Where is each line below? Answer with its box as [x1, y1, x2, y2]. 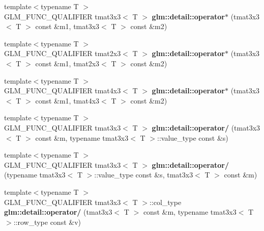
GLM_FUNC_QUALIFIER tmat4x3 [4, 85, 121, 96]
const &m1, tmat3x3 [35, 21, 100, 32]
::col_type [149, 196, 182, 207]
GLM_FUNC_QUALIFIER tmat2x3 [4, 48, 121, 59]
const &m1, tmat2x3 [35, 58, 100, 68]
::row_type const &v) [13, 216, 81, 227]
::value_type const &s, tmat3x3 [94, 169, 193, 180]
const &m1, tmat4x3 [35, 95, 100, 106]
